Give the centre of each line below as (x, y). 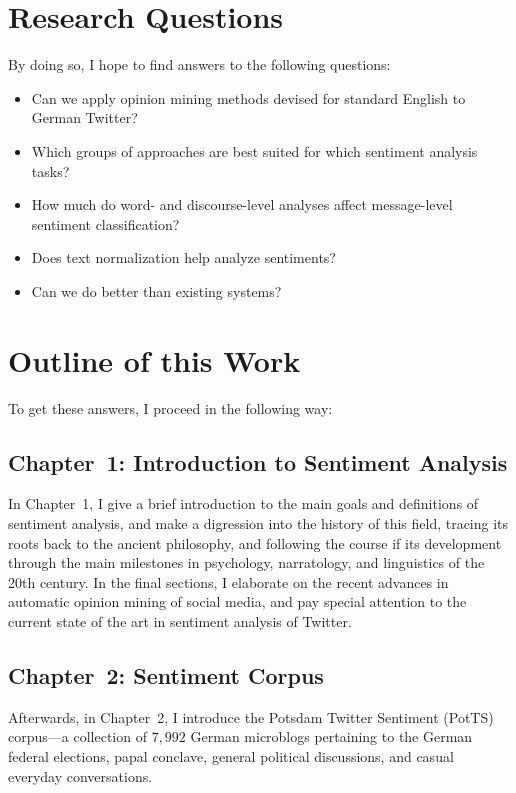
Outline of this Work (154, 359)
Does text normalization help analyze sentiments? (183, 257)
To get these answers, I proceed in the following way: (170, 407)
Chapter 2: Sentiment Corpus (166, 674)
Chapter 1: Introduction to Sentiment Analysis (258, 461)
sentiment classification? (105, 223)
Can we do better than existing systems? (156, 290)
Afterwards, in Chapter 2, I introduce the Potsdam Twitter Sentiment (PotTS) (251, 716)
